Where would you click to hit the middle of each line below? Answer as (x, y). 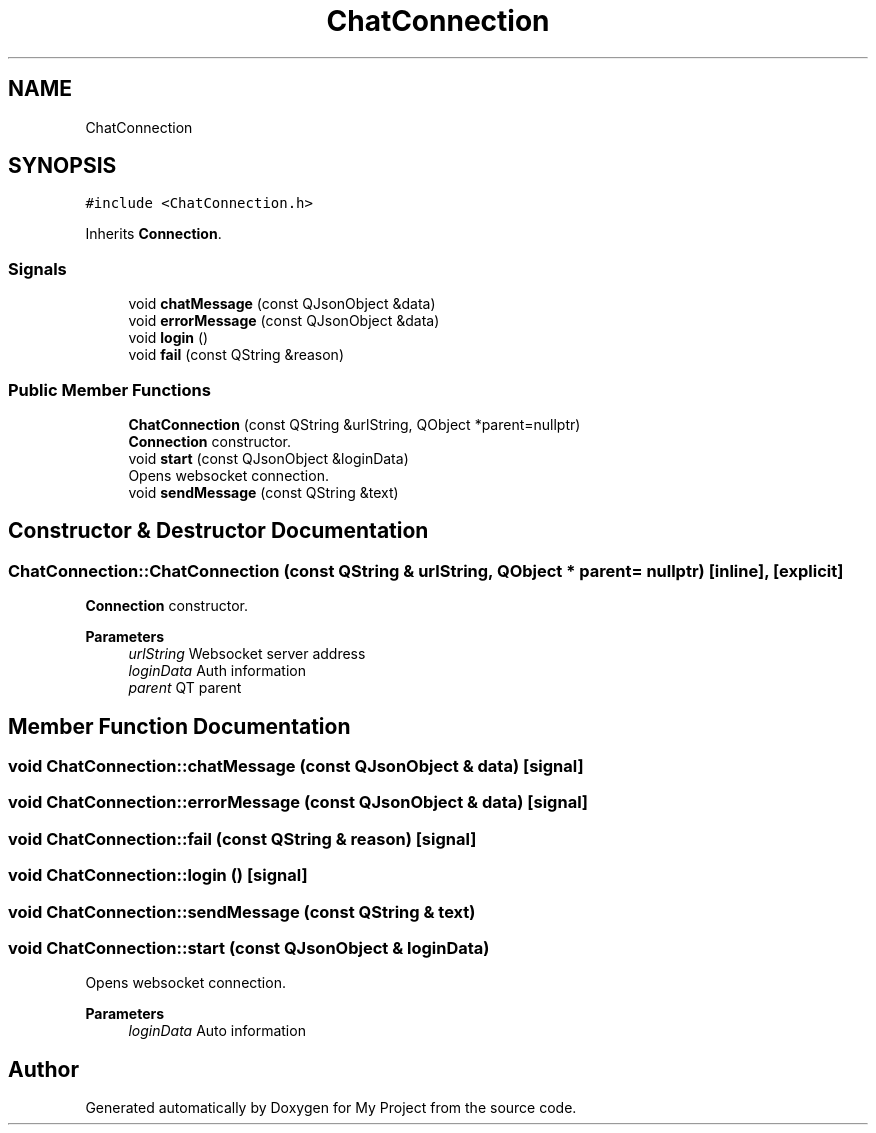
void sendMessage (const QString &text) (263, 492)
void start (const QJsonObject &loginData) (268, 458)
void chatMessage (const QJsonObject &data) (282, 304)
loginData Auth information (217, 671)
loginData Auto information (217, 1031)
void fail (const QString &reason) (236, 355)
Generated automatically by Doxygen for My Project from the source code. (331, 1108)
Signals (37, 268)
